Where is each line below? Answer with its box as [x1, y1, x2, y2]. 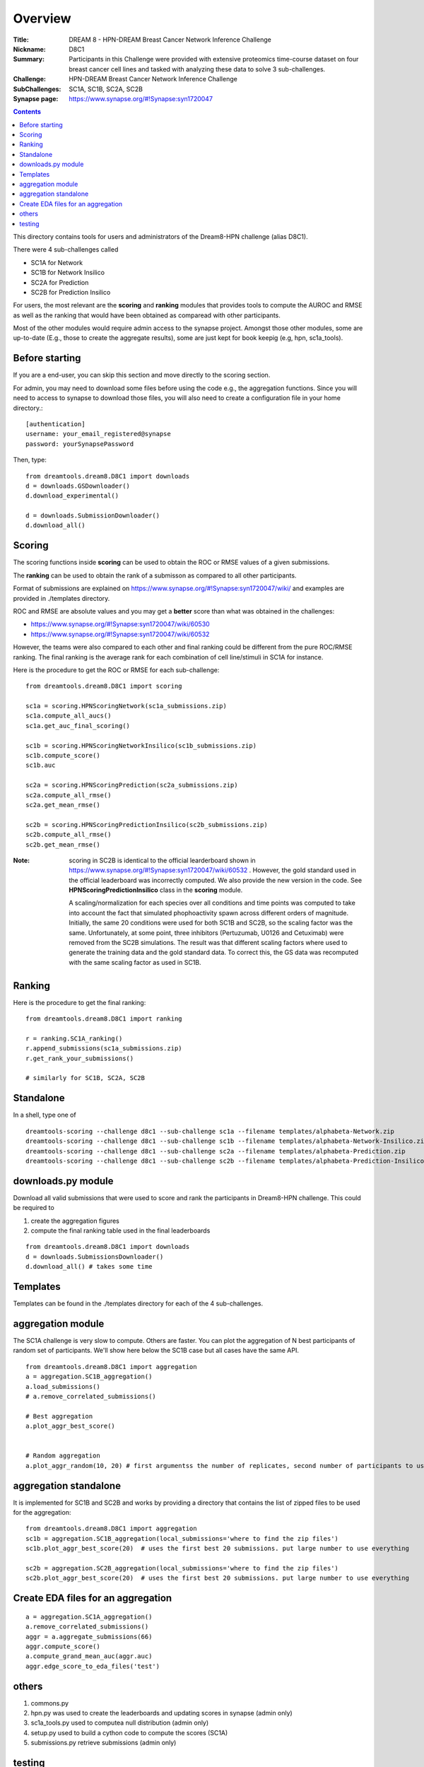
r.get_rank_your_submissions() [25, 1054, 134, 1062]
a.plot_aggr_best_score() [25, 1422, 116, 1431]
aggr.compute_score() [25, 1642, 100, 1650]
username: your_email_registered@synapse [25, 430, 171, 438]
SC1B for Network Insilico [30, 269, 105, 277]
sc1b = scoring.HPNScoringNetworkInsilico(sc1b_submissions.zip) [25, 741, 257, 749]
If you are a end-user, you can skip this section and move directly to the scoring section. [13, 371, 271, 380]
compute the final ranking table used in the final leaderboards [30, 1226, 211, 1235]
